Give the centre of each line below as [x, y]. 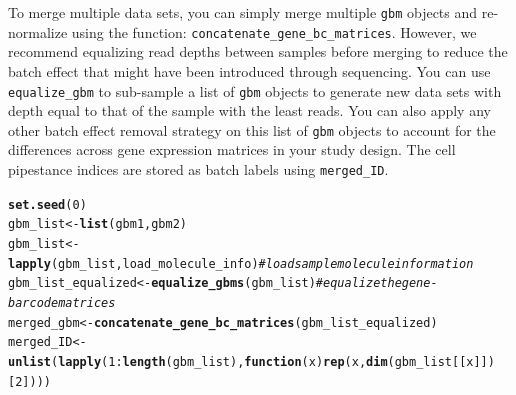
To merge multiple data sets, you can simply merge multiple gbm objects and [243, 12]
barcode [33, 302]
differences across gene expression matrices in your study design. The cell [232, 149]
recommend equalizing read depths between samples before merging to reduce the [258, 51]
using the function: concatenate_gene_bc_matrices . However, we [274, 31]
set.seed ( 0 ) [47, 204]
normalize [38, 31]
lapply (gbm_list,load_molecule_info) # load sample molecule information [241, 263]
